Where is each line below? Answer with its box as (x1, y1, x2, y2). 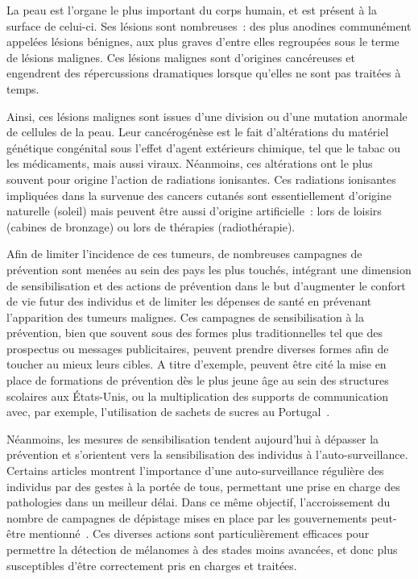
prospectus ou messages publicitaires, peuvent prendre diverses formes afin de (6, 339, 389, 356)
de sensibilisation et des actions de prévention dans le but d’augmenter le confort (6, 277, 406, 294)
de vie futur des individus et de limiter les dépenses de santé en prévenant (6, 293, 372, 310)
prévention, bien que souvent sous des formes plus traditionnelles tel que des (6, 324, 383, 341)
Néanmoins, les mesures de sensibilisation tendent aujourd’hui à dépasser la (6, 430, 379, 447)
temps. (6, 80, 39, 97)
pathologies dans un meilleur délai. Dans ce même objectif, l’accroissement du (6, 494, 391, 510)
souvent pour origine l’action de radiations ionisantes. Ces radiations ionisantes (6, 170, 396, 187)
